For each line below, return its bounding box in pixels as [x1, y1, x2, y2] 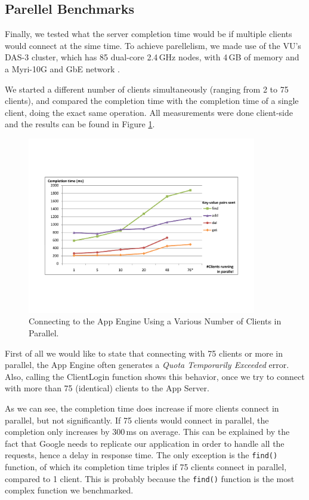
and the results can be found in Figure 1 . [5, 118, 155, 130]
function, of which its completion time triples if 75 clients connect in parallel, [5, 461, 287, 473]
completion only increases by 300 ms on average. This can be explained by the [5, 425, 290, 438]
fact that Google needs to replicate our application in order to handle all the [5, 437, 285, 449]
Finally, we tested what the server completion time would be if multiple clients [5, 27, 292, 40]
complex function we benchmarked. [5, 484, 134, 496]
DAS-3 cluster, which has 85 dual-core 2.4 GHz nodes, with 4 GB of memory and [5, 51, 299, 63]
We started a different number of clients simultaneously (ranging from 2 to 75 [5, 82, 289, 95]
